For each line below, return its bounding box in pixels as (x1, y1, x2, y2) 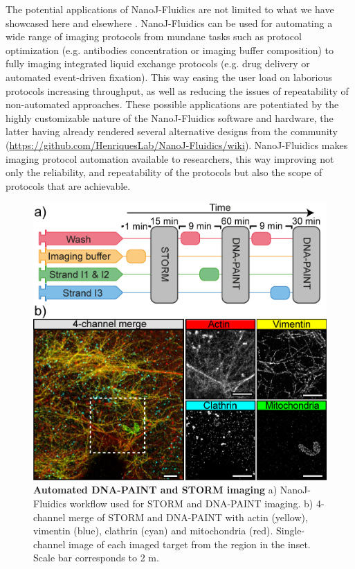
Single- (275, 523, 305, 538)
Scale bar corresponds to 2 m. (33, 550, 159, 565)
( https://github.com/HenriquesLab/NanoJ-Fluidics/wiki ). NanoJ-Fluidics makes (6, 137, 348, 152)
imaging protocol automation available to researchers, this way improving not (6, 151, 334, 166)
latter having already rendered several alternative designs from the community (6, 124, 338, 139)
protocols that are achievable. (6, 178, 131, 193)
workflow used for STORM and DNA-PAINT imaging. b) (69, 496, 313, 511)
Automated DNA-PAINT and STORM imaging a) (33, 482, 277, 497)
